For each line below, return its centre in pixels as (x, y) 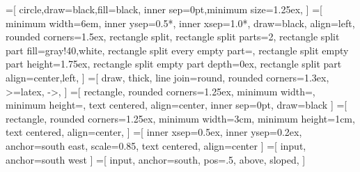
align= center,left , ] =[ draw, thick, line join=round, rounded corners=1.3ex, (167, 77)
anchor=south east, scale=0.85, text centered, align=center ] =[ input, (156, 145)
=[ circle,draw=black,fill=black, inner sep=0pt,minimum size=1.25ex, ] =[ (164, 9)
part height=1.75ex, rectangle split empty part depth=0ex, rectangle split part (174, 64)
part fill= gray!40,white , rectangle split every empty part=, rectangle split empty (177, 50)
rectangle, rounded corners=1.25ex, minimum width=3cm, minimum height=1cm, (180, 118)
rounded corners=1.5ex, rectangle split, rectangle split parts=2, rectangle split (173, 37)
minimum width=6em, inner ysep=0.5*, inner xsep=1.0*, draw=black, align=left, (180, 23)
